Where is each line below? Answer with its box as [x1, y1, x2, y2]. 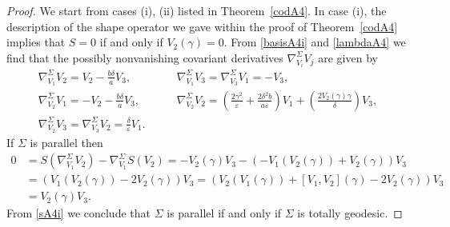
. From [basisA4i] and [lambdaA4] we [223, 34, 406, 50]
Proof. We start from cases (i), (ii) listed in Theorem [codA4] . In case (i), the [6, 2, 387, 18]
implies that [6, 34, 66, 50]
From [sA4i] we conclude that [6, 205, 151, 221]
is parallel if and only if [167, 205, 282, 221]
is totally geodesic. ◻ [297, 205, 403, 221]
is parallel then [30, 133, 103, 150]
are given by [318, 49, 378, 66]
